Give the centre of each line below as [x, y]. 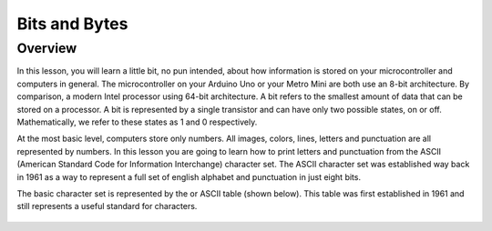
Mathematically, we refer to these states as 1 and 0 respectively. [137, 122]
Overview [47, 48]
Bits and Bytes [72, 24]
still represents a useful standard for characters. [107, 206]
